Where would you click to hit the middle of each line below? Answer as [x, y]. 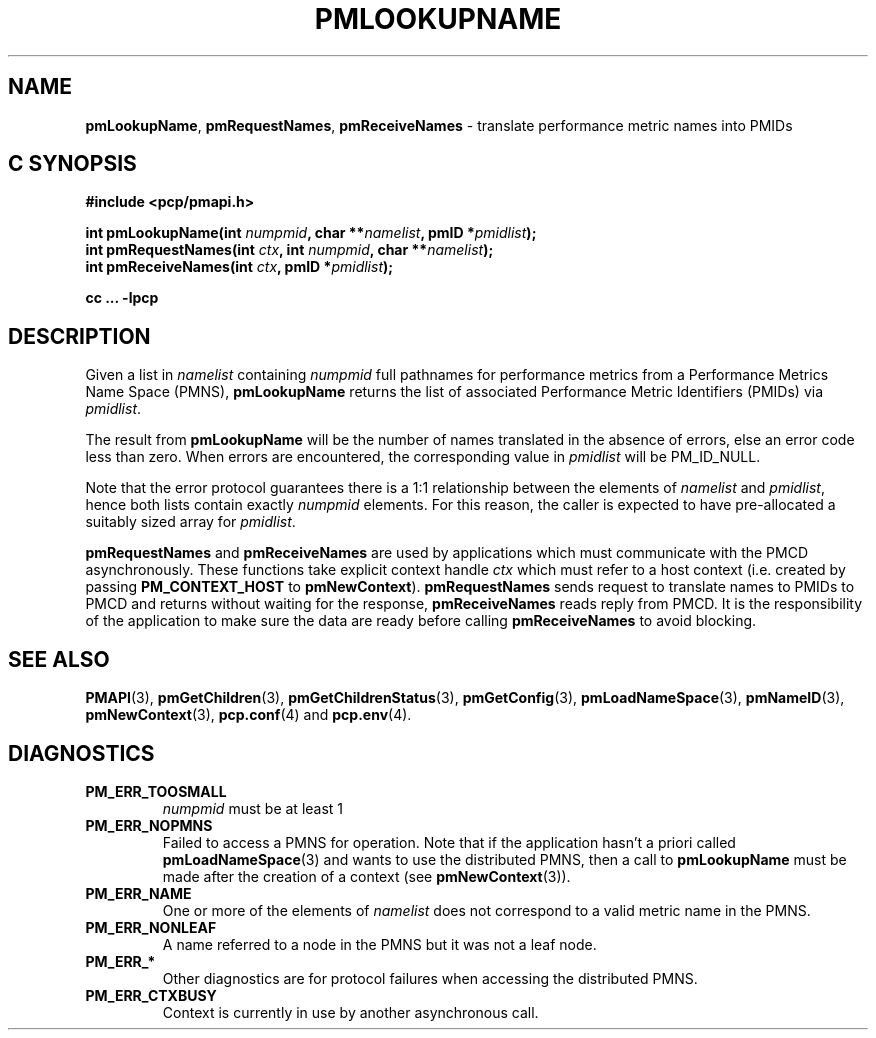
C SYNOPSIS [72, 164]
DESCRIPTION [79, 336]
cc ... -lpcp [122, 298]
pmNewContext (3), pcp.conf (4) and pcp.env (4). [248, 715]
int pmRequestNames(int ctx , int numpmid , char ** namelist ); [289, 250]
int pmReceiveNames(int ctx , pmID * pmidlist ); [239, 267]
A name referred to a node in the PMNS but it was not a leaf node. [379, 944]
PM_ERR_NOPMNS [149, 825]
